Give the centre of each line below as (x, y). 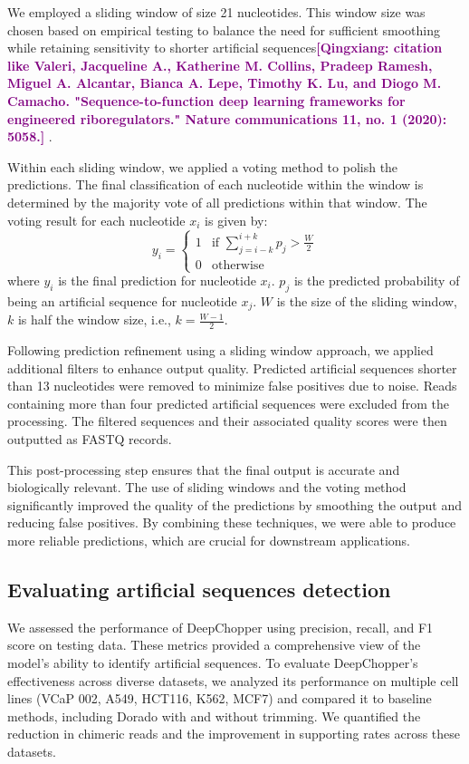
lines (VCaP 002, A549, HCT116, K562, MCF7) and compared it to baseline (220, 698)
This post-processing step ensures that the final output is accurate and (204, 469)
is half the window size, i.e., (94, 319)
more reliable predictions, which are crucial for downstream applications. (209, 541)
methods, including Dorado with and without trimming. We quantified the (214, 716)
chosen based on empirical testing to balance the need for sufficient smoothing (224, 29)
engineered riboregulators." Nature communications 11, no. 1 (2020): (227, 118)
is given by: (236, 220)
